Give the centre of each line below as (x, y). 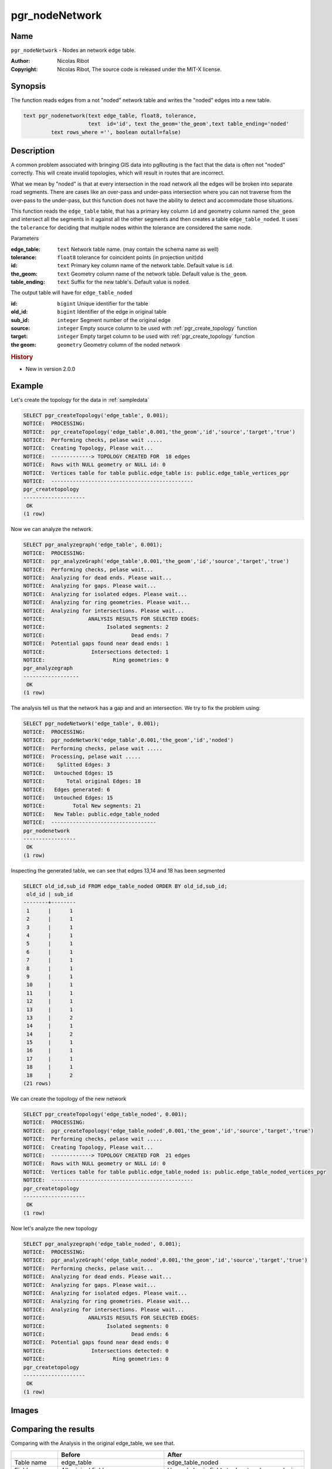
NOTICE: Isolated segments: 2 (96, 627)
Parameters (25, 239)
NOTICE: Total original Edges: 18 (82, 781)
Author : (21, 61)
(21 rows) (37, 1084)
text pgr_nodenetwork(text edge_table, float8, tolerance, (110, 115)
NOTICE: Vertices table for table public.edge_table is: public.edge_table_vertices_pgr (156, 473)
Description (33, 151)
